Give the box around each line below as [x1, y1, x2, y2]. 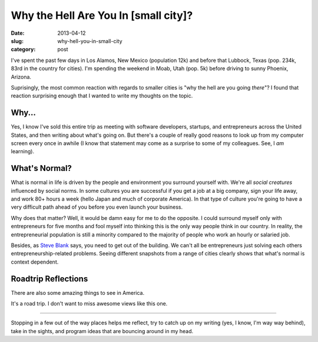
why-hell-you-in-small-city [57, 37, 123, 44]
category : [11, 46, 36, 53]
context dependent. [11, 258, 59, 265]
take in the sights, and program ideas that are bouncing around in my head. [11, 327, 194, 334]
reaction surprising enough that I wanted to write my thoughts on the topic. [11, 92, 193, 100]
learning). [11, 148, 35, 155]
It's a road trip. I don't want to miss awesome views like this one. [11, 300, 168, 307]
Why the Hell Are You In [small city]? [11, 9, 193, 22]
